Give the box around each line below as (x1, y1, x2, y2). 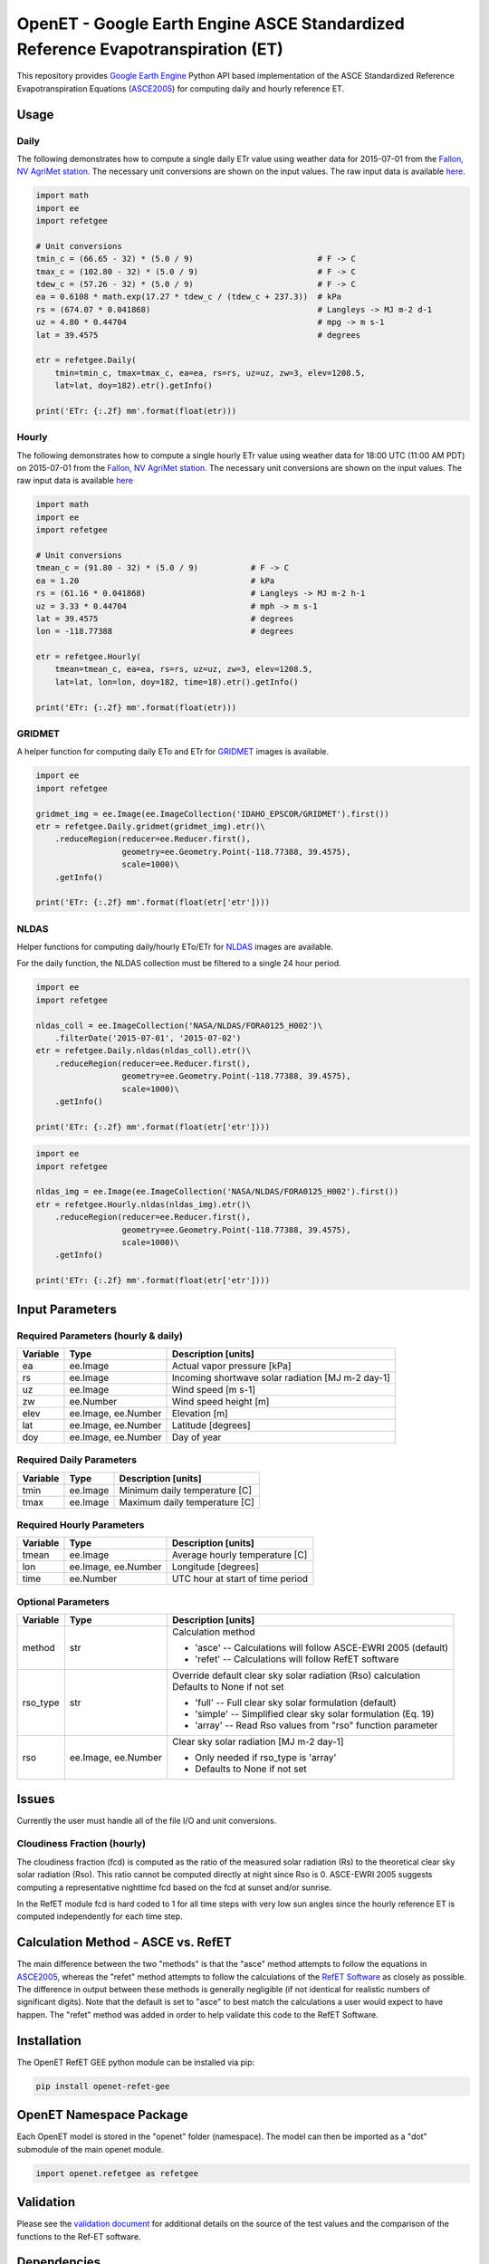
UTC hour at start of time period (171, 1572, 308, 1585)
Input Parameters (16, 1301, 117, 1317)
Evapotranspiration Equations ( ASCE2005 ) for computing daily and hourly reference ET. (16, 82, 344, 94)
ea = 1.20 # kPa (35, 575, 275, 586)
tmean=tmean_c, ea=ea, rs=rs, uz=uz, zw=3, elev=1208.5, (54, 664, 313, 675)
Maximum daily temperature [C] (119, 1495, 255, 1508)
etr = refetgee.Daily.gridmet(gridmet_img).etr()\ (35, 820, 266, 831)
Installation (16, 2033, 81, 2048)
